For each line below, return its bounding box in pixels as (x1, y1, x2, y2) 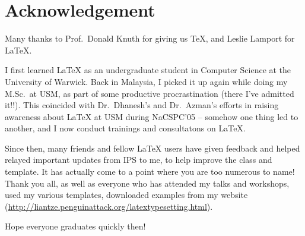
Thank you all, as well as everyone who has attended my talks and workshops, (5, 177, 290, 189)
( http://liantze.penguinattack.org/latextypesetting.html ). (5, 200, 213, 212)
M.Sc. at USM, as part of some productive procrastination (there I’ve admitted (5, 87, 294, 99)
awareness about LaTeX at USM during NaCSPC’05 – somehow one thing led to (5, 110, 298, 122)
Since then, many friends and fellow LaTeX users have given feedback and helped (5, 141, 300, 154)
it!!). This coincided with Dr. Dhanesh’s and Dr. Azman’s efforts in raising (5, 99, 279, 111)
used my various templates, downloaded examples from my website (5, 188, 248, 201)
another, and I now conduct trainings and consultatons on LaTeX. (5, 122, 246, 134)
